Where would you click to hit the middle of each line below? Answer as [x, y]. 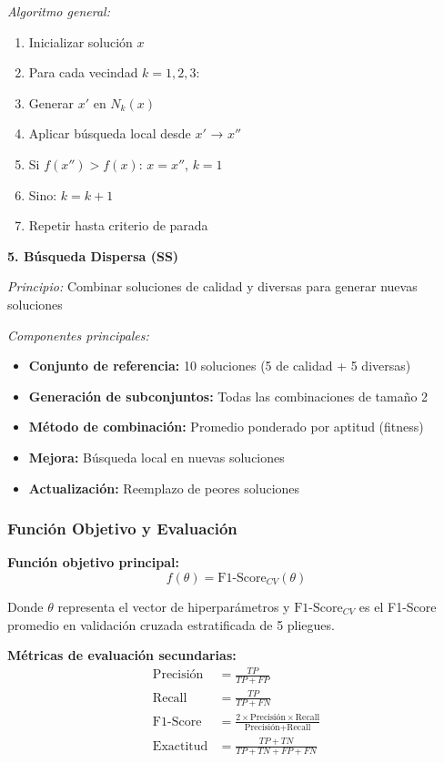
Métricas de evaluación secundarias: [122, 655]
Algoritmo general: [59, 11]
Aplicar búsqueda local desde [110, 133]
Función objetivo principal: [93, 562]
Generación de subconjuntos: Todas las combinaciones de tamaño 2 [228, 396]
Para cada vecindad [83, 72]
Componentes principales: [78, 335]
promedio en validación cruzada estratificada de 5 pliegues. [171, 624]
